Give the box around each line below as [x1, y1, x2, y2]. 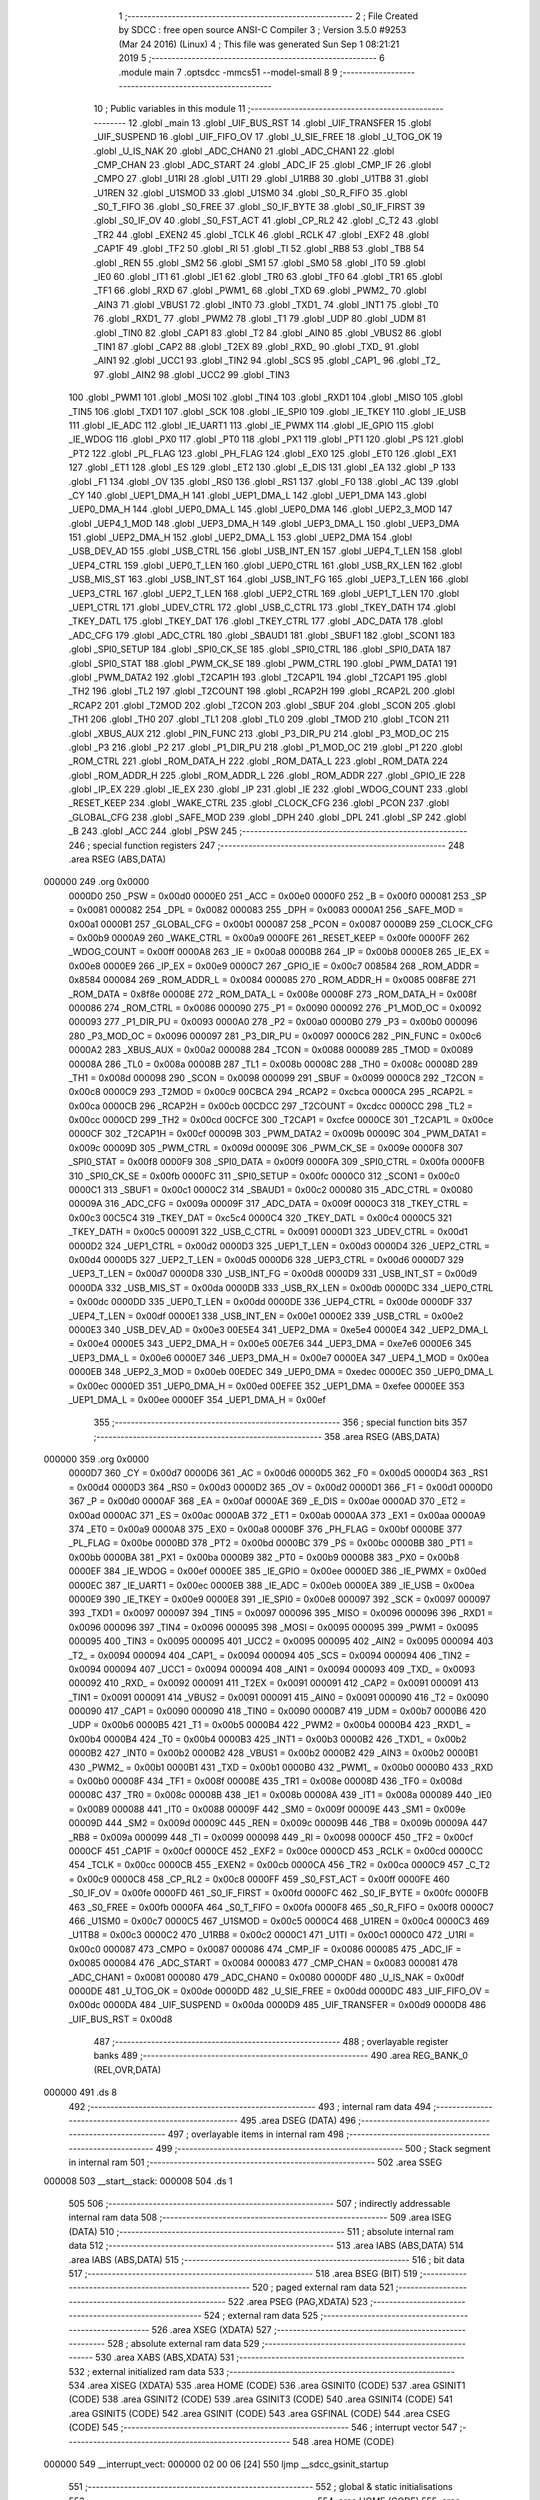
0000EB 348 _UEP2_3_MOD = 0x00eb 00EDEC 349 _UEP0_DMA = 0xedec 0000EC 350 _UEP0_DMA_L [68, 1366, 494, 1378]
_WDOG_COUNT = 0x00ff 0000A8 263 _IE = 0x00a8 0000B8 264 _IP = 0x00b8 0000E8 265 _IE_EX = [68, 946, 490, 958]
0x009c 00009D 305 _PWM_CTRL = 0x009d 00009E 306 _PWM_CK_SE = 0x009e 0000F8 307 [68, 1141, 464, 1154]
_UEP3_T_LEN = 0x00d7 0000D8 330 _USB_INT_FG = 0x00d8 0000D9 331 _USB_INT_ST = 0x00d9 [68, 1268, 478, 1280]
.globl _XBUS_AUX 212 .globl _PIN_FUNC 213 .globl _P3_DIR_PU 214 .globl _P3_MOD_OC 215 [68, 727, 450, 739]
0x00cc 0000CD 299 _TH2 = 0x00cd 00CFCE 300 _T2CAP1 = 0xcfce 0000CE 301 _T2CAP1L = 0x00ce [68, 1114, 494, 1126]
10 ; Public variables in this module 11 [93, 103, 246, 115]
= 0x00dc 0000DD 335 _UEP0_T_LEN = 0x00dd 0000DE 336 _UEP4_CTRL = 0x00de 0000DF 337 [68, 1296, 473, 1308]
